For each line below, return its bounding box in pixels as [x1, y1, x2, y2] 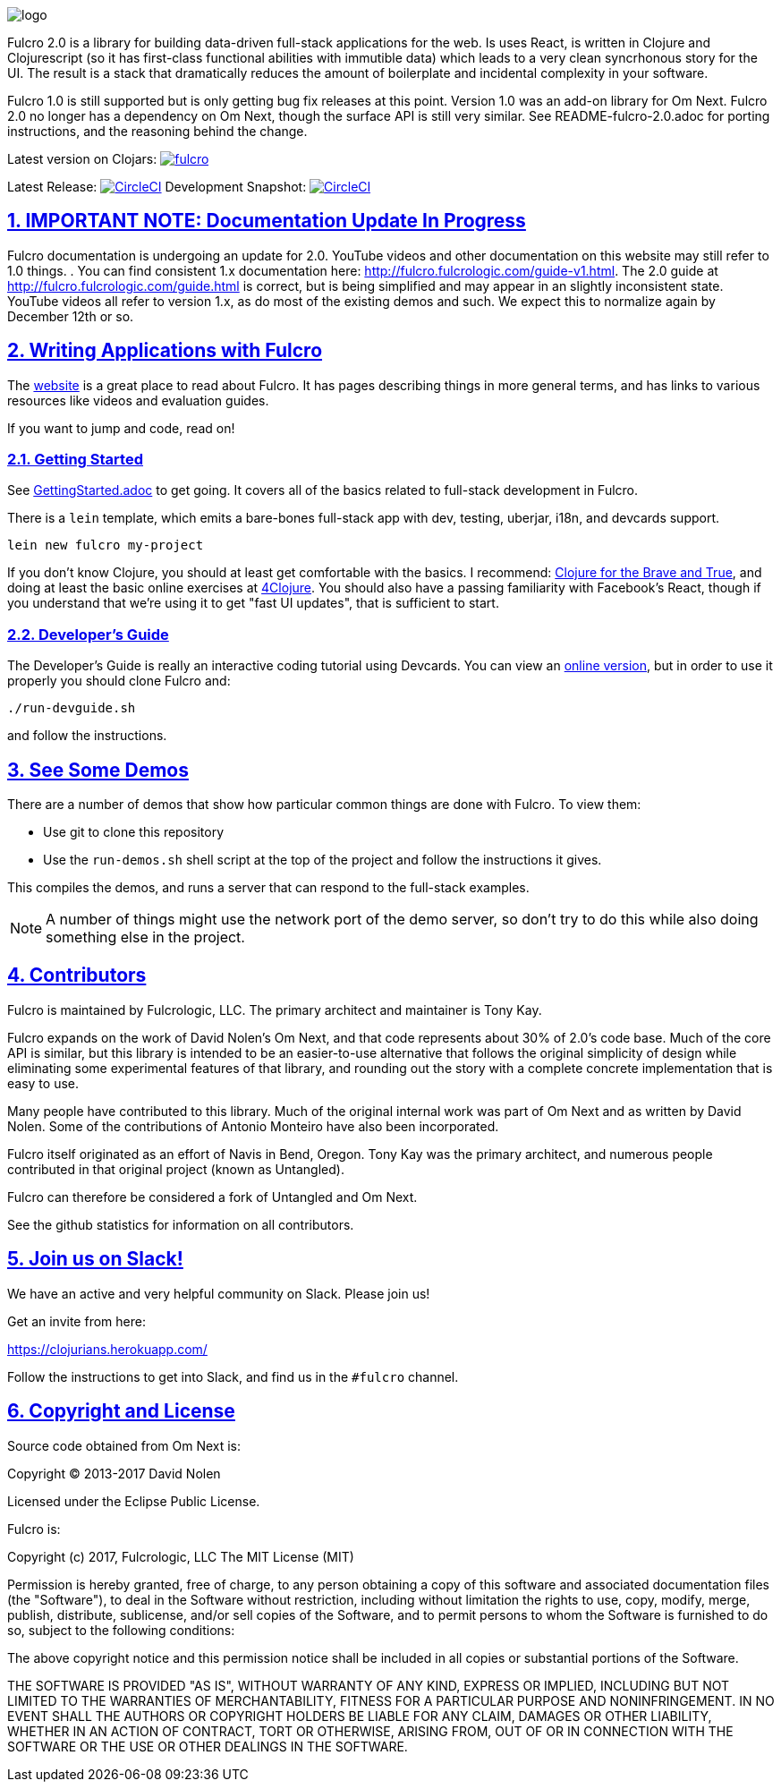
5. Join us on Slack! [7, 1248, 183, 1271]
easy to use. [7, 1075, 79, 1091]
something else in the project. [46, 928, 245, 947]
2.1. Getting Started [7, 450, 143, 469]
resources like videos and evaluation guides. [7, 392, 269, 408]
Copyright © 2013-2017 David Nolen [7, 1465, 221, 1481]
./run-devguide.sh [7, 701, 136, 716]
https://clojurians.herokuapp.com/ [7, 1341, 208, 1357]
